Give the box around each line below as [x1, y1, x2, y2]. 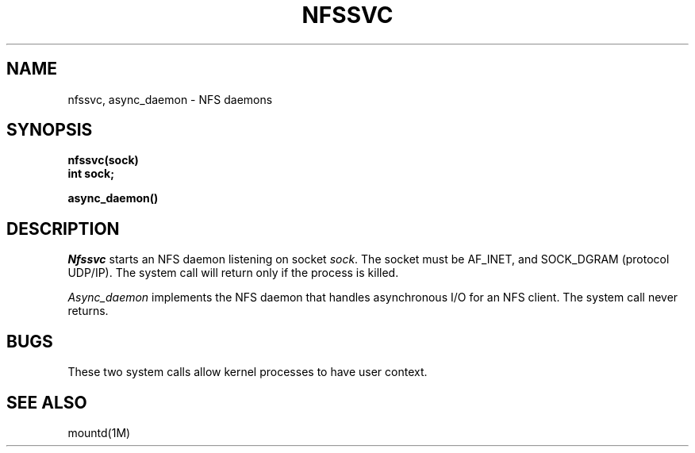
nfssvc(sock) [67, 153, 139, 167]
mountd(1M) [67, 425, 131, 440]
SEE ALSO [6, 392, 87, 413]
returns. [67, 304, 109, 318]
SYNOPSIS [6, 120, 93, 140]
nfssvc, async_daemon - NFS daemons [67, 92, 273, 106]
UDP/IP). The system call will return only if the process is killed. [67, 266, 399, 280]
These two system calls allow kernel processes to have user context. [67, 365, 428, 379]
